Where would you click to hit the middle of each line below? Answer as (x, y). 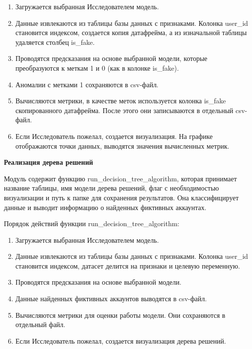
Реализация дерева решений (48, 162)
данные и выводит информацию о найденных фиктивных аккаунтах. (105, 207)
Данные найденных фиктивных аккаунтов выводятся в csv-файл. (111, 299)
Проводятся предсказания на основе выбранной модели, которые (111, 58)
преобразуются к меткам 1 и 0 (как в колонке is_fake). (97, 68)
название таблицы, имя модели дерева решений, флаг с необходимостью (111, 188)
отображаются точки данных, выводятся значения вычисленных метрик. (122, 145)
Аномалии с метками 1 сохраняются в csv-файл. (87, 84)
